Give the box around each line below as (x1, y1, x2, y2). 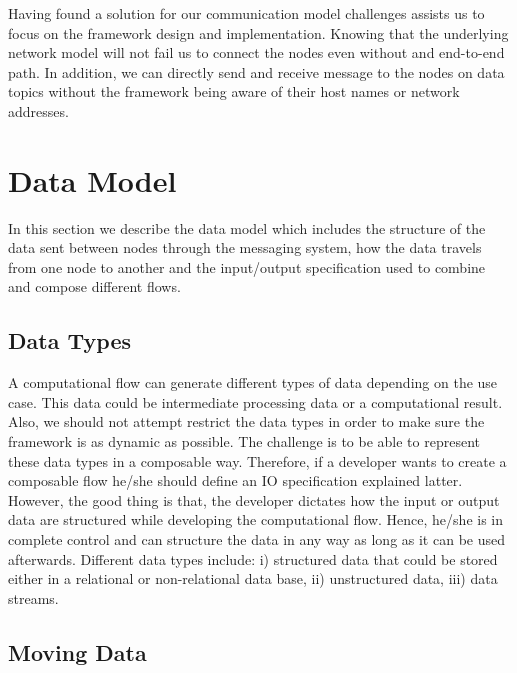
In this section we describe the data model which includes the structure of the (8, 217, 486, 238)
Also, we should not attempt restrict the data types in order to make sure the (8, 411, 485, 432)
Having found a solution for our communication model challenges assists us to (8, 3, 485, 23)
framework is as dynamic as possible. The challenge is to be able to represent (8, 431, 480, 452)
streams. (8, 587, 59, 608)
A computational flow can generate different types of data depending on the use (8, 372, 498, 393)
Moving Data (8, 636, 147, 667)
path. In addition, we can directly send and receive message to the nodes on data (8, 61, 505, 82)
